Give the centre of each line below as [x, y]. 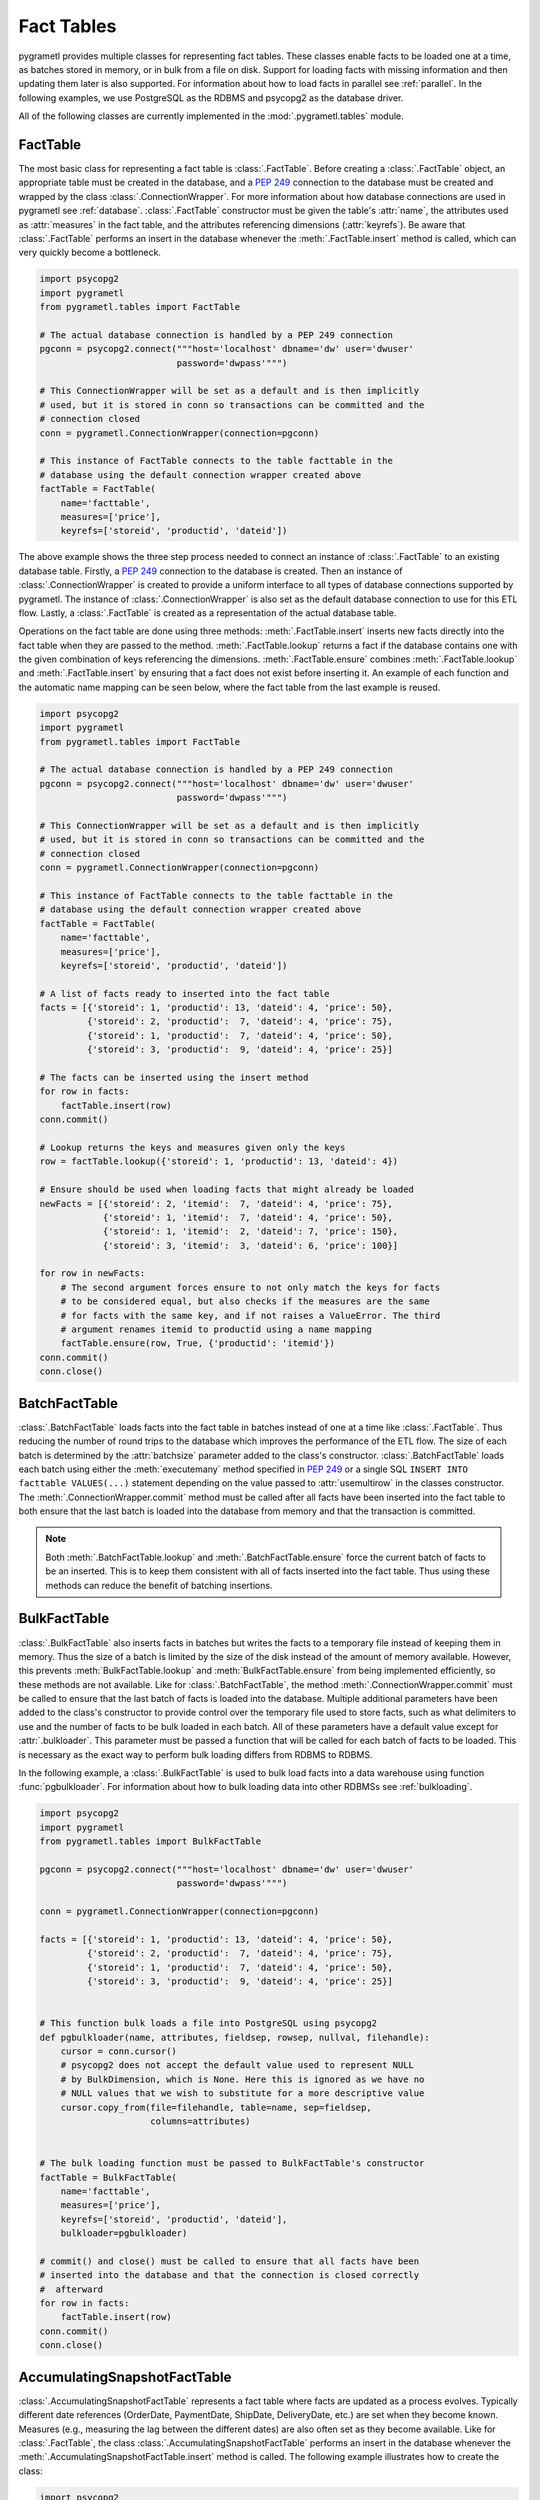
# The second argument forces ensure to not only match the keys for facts [250, 1287]
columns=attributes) [200, 2121]
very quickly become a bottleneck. [90, 252]
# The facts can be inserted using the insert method [174, 1078]
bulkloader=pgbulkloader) [124, 2233]
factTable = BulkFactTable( [108, 2177]
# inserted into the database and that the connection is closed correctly [229, 2275]
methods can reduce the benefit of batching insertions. [159, 1585]
